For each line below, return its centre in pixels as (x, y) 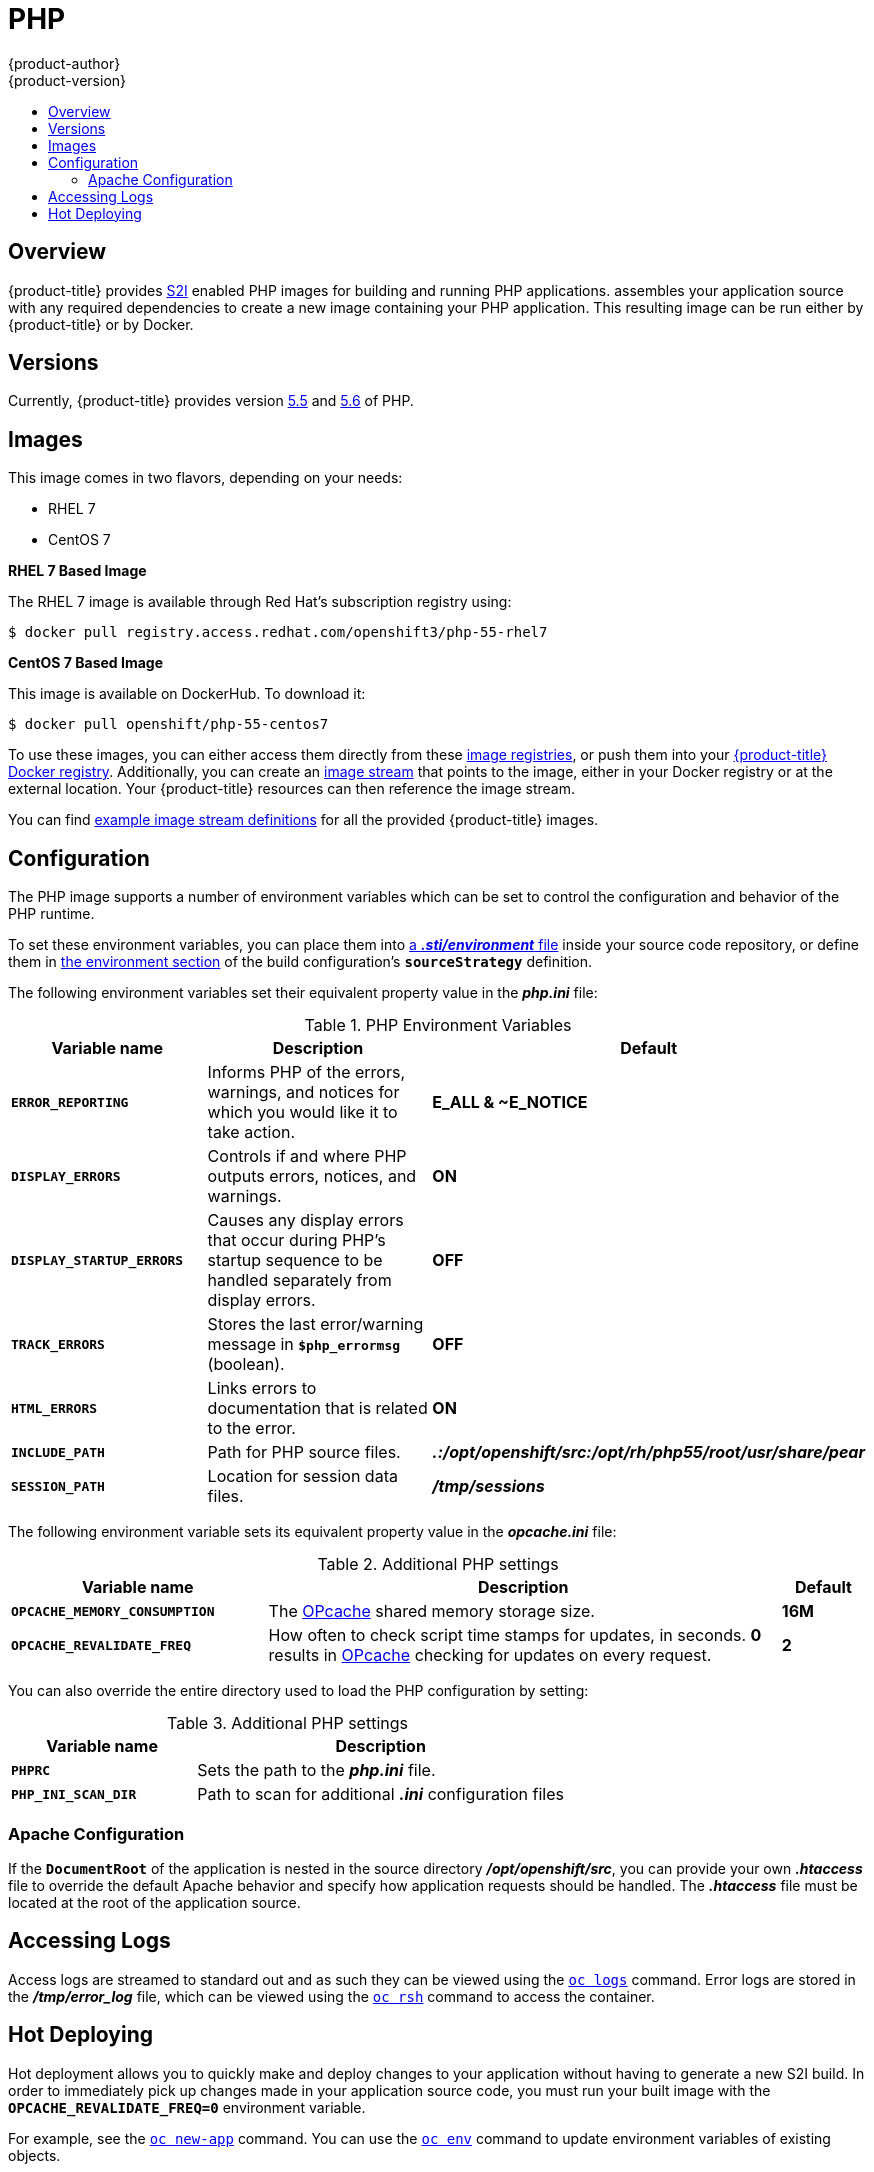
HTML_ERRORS (54, 1408)
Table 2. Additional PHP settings (438, 1564)
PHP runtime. (51, 914)
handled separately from (299, 1280)
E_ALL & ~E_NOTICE (510, 1102)
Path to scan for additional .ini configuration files (380, 1794)
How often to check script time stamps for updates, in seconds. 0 (515, 1635)
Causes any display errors (305, 1220)
